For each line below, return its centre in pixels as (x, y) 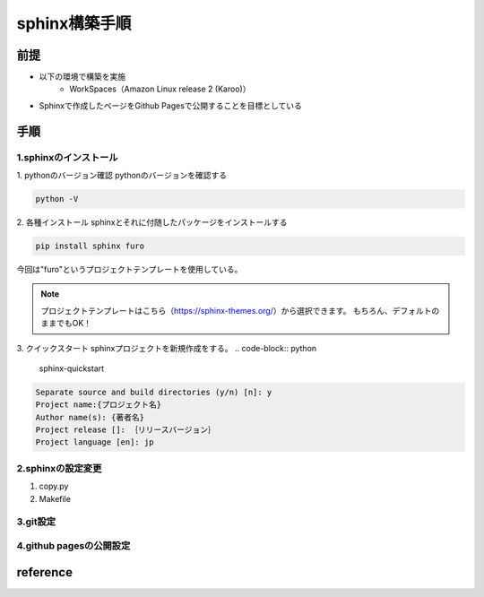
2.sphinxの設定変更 (59, 468)
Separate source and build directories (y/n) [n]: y (154, 392)
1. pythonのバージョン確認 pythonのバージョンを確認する (122, 175)
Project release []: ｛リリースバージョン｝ (126, 430)
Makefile (55, 498)
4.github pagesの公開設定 (73, 545)
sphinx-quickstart (72, 368)
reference (45, 572)
